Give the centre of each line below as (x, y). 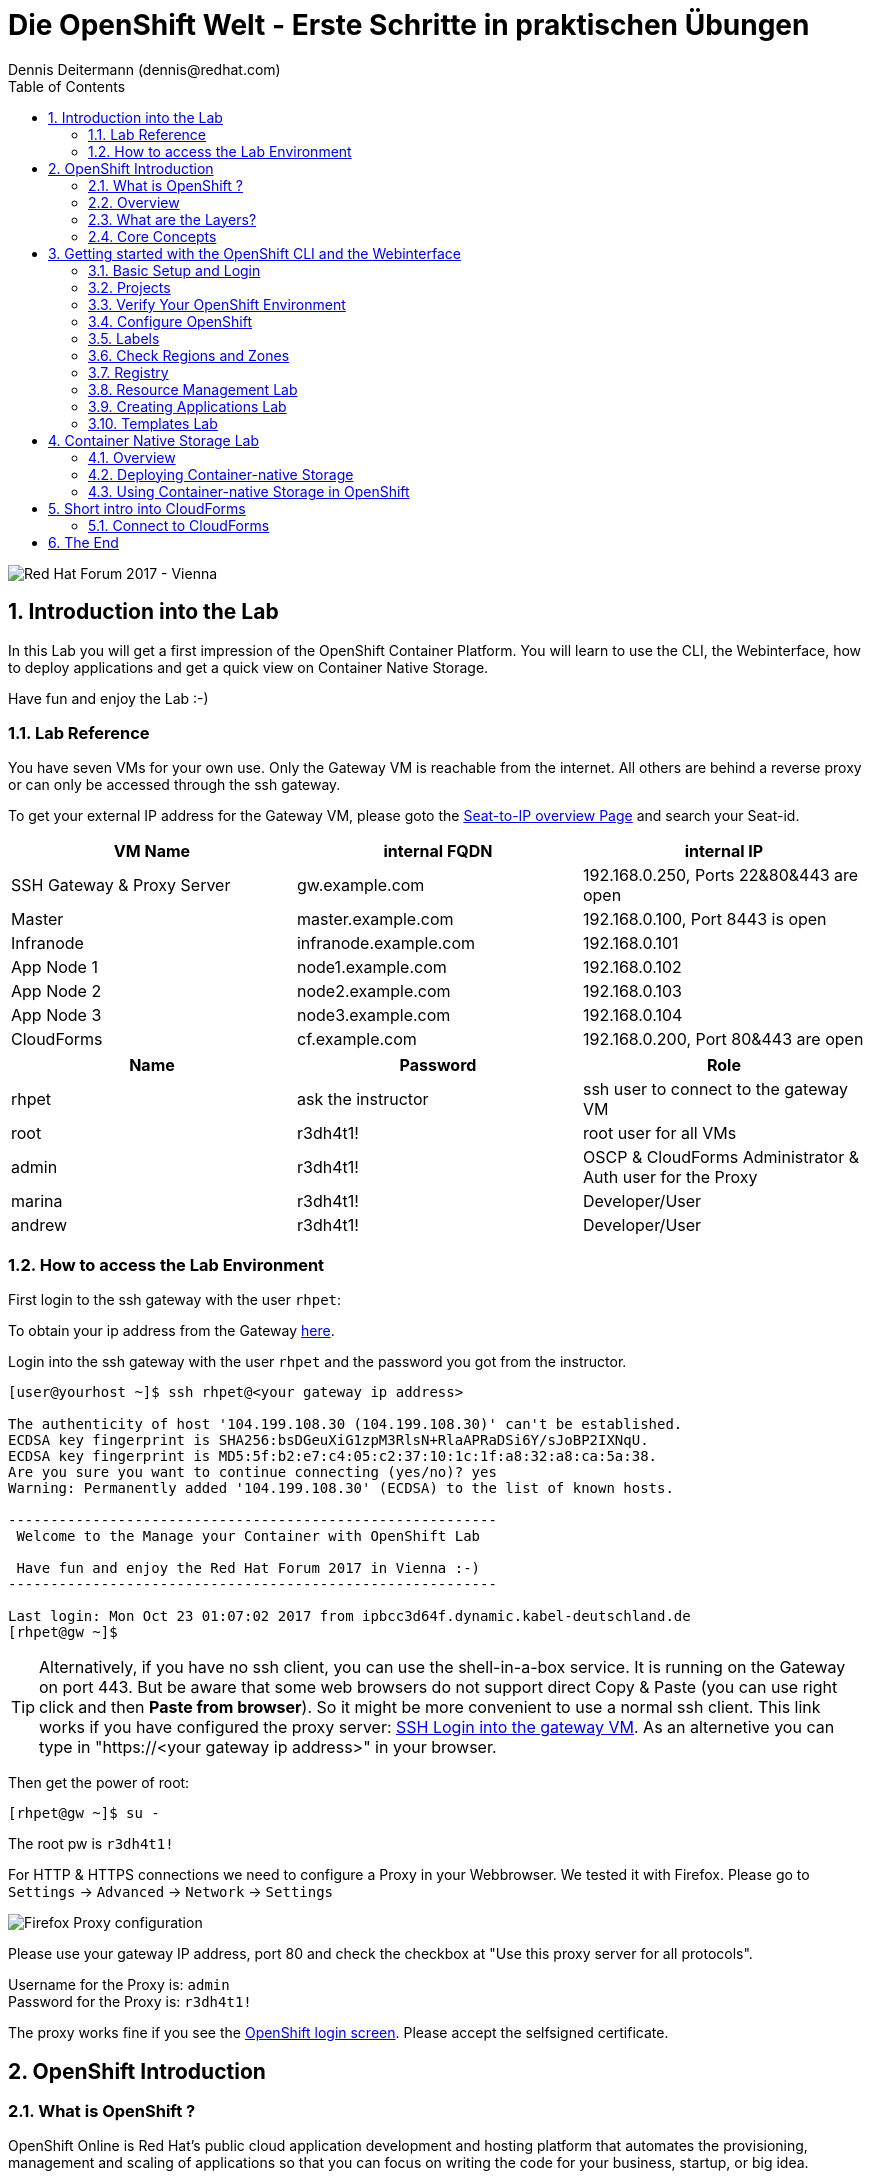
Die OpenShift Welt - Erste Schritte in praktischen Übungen (409, 25)
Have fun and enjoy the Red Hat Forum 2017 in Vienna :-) (248, 1568)
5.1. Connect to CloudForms (179, 525)
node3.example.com (373, 1015)
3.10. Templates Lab (153, 423)
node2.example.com (373, 991)
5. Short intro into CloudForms (147, 508)
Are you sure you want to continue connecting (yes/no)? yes (252, 1472)
